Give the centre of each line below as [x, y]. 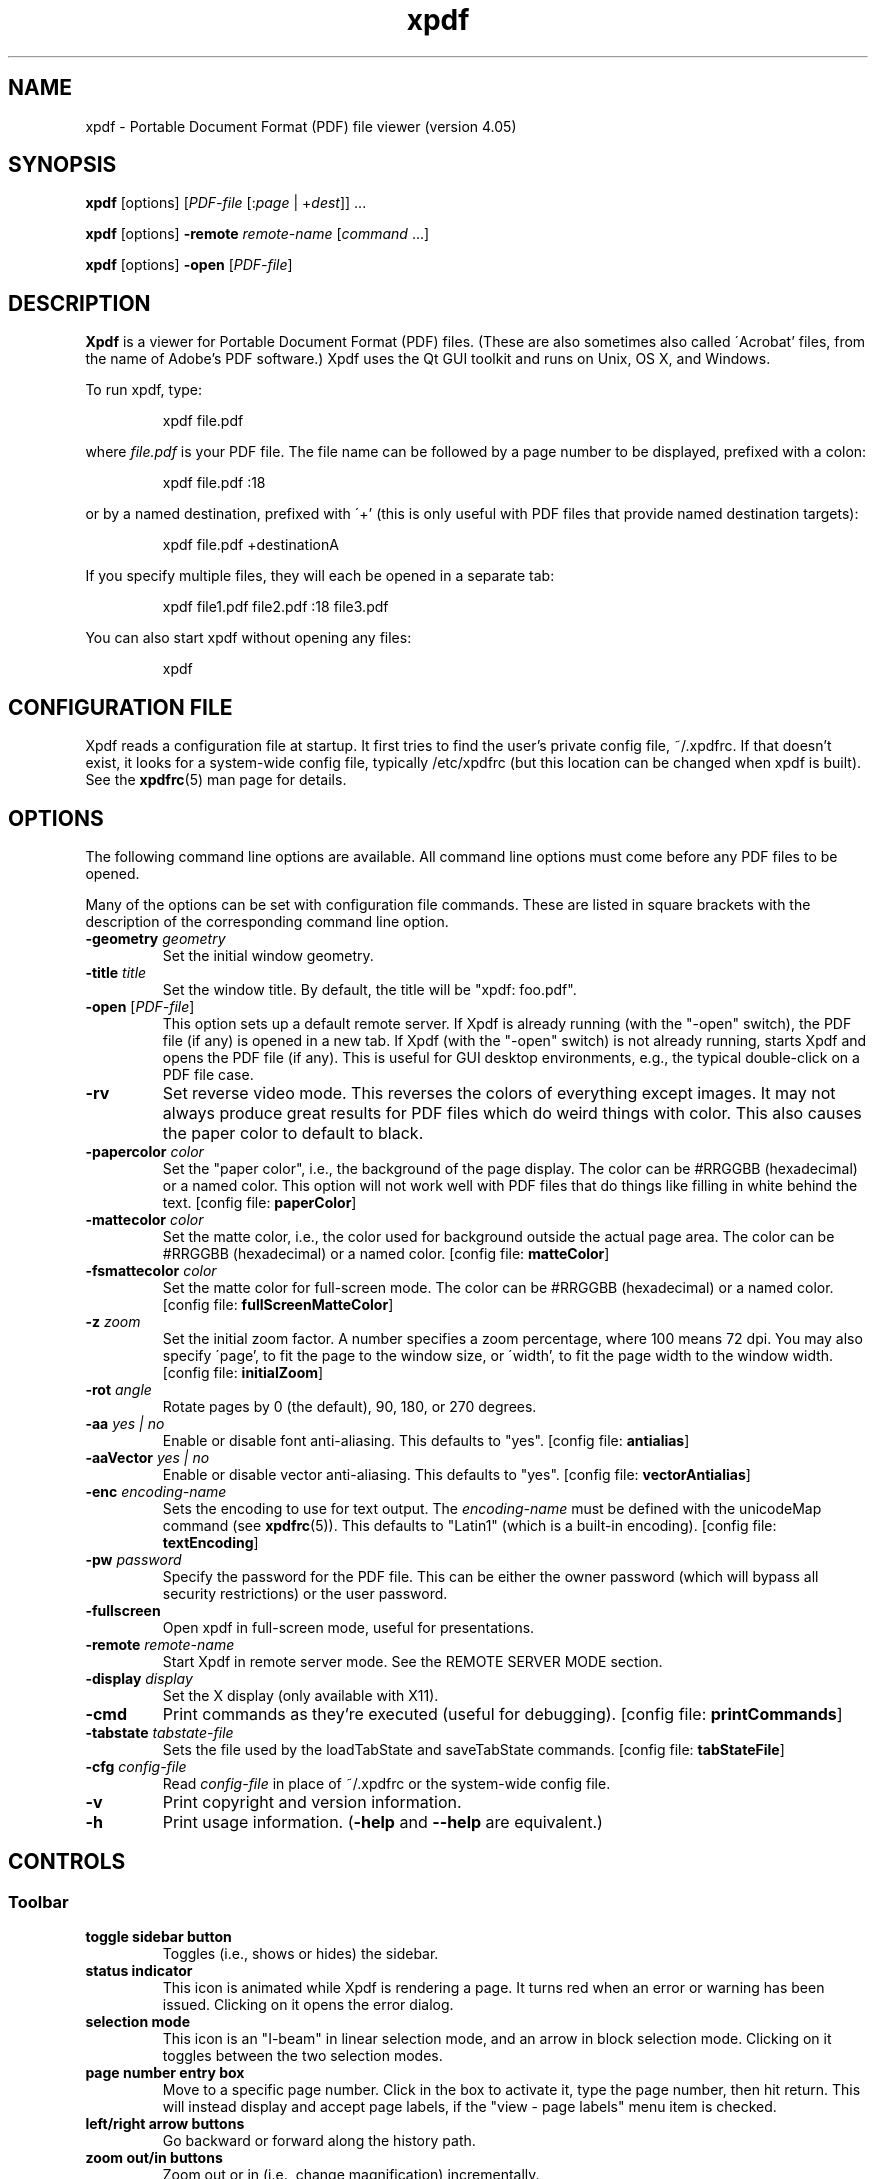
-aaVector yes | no [147, 1457]
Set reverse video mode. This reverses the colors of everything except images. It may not [499, 1092]
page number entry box [165, 2073]
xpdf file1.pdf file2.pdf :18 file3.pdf [275, 607]
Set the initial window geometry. [268, 955]
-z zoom [113, 1321]
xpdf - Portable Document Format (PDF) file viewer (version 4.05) [301, 126]
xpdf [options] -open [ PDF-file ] [189, 265]
